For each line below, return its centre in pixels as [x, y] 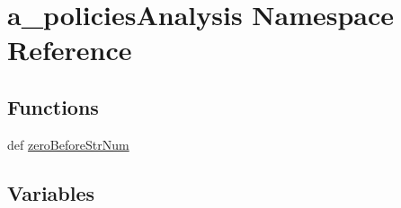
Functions [53, 106]
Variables [51, 192]
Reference [70, 50]
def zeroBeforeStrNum [68, 144]
